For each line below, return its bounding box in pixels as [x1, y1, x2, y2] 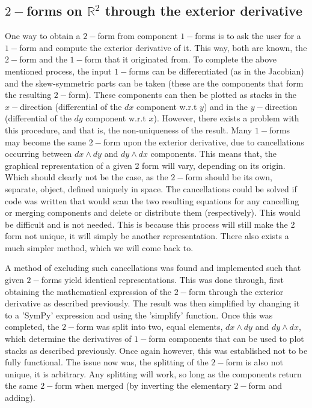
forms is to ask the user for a [195, 29, 301, 42]
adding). [5, 391, 35, 404]
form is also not [225, 356, 283, 368]
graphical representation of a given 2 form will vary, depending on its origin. [5, 159, 286, 171]
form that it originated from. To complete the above [84, 53, 277, 65]
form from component [97, 29, 178, 42]
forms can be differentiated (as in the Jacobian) [129, 64, 304, 77]
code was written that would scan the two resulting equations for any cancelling [5, 194, 299, 207]
